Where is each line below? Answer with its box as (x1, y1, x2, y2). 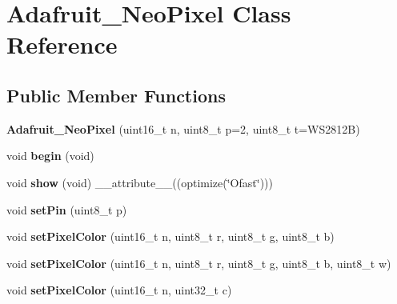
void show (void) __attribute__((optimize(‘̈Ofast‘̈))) (6, 174, 273, 190)
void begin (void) (6, 147, 94, 164)
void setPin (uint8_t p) (6, 201, 127, 218)
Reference (6, 28, 118, 61)
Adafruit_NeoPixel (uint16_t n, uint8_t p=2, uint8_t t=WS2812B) (6, 120, 360, 137)
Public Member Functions (6, 82, 226, 107)
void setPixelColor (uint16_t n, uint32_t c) (6, 282, 232, 298)
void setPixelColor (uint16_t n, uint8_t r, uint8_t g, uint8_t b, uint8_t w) (6, 254, 391, 271)
